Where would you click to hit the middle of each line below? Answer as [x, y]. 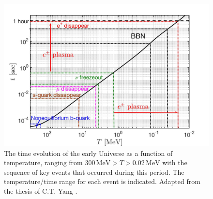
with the [175, 162]
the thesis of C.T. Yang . [41, 191]
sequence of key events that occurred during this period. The [94, 172]
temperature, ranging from [43, 162]
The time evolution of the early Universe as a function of [88, 153]
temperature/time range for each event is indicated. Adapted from [102, 181]
